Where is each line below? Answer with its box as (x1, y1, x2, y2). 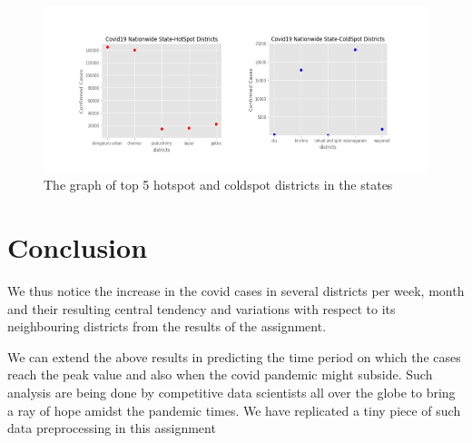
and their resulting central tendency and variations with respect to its (7, 299, 396, 318)
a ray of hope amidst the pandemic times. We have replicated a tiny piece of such (7, 400, 461, 419)
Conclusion (7, 229, 148, 266)
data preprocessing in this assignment (7, 418, 216, 438)
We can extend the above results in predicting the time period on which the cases (7, 347, 461, 366)
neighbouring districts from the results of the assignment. (7, 317, 327, 336)
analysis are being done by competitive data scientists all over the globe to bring (7, 382, 456, 401)
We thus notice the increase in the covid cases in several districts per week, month (7, 281, 465, 300)
